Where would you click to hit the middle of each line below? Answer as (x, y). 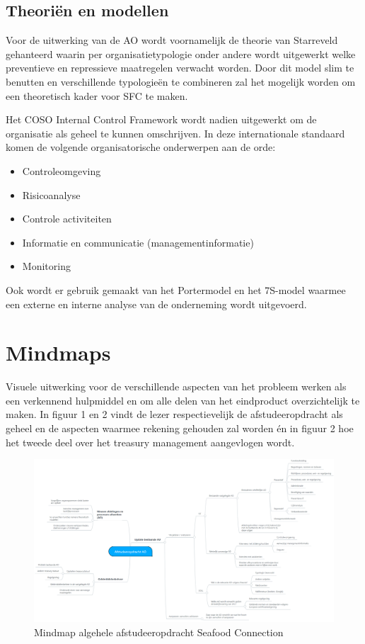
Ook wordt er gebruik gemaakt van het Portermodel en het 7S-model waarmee (176, 289)
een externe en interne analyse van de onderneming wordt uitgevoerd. (156, 304)
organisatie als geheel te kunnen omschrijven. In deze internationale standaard (175, 133)
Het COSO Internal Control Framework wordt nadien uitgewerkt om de (161, 119)
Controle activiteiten (67, 219)
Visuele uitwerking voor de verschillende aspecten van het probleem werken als (176, 386)
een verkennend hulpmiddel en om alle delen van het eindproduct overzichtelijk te (183, 400)
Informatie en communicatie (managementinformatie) (138, 242)
